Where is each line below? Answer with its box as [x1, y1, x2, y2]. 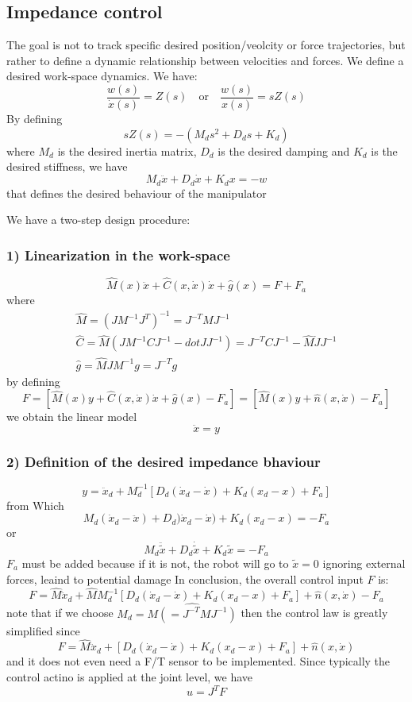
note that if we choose [6, 604, 114, 621]
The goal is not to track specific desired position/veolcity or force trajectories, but [6, 37, 406, 53]
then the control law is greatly [241, 604, 388, 621]
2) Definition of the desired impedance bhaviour [6, 452, 321, 472]
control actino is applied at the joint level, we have [6, 668, 253, 685]
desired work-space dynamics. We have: [6, 67, 198, 84]
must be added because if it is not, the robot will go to [21, 554, 289, 571]
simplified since [6, 622, 80, 638]
